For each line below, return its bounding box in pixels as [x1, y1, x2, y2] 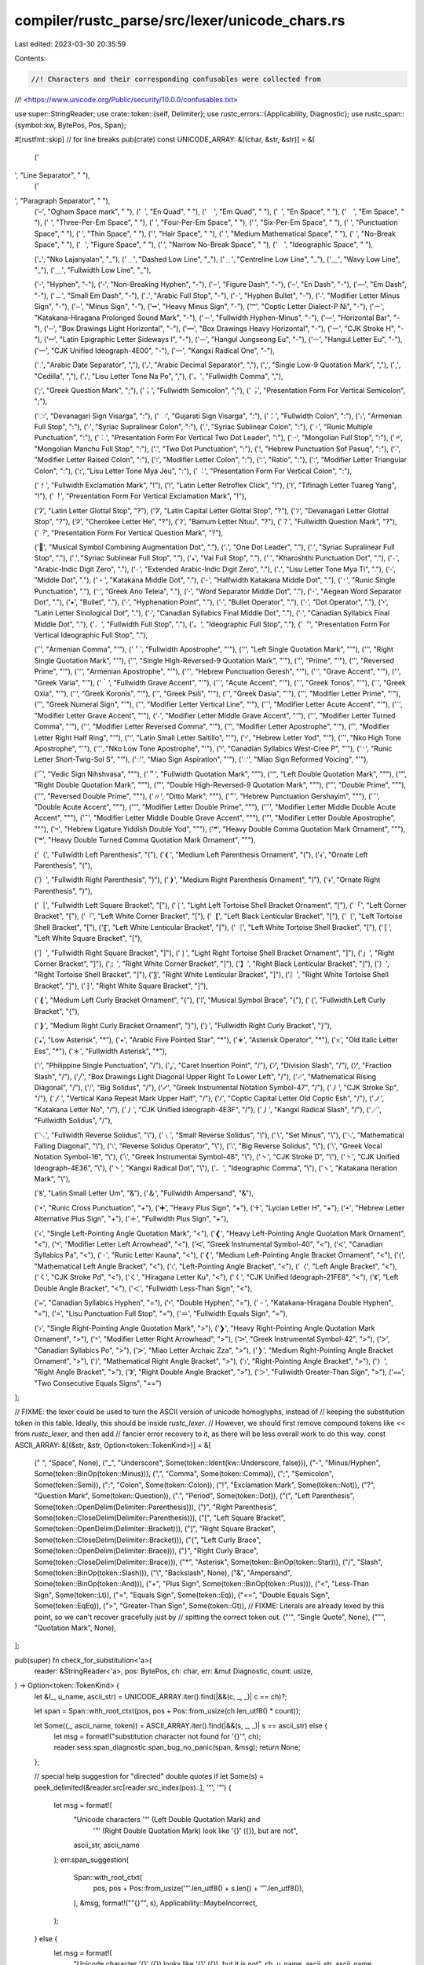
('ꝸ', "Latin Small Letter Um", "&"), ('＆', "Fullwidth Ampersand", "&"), [34, 1188, 254, 1198]
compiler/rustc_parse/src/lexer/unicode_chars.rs [14, 12, 345, 29]
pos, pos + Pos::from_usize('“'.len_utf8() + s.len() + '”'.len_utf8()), [93, 1883, 304, 1893]
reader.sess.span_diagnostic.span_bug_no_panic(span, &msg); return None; [53, 1743, 302, 1752]
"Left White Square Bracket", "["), [34, 934, 143, 943]
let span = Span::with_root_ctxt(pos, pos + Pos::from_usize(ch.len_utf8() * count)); [34, 1706, 302, 1716]
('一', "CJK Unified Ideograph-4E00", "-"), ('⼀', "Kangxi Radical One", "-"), [34, 346, 275, 355]
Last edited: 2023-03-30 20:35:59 [14, 39, 126, 49]
